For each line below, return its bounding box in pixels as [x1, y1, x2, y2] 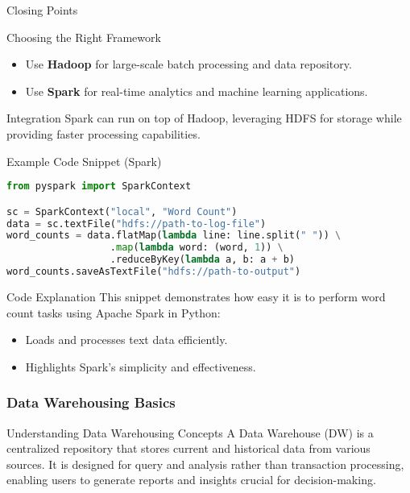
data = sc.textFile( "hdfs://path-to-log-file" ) [6, 217, 267, 230]
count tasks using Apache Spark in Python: [6, 304, 221, 321]
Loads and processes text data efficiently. [25, 331, 228, 348]
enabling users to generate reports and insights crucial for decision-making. [6, 471, 376, 488]
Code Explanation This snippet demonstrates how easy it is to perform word [6, 288, 386, 304]
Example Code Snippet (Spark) [6, 152, 162, 169]
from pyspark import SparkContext [6, 180, 192, 193]
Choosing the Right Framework [6, 28, 161, 45]
